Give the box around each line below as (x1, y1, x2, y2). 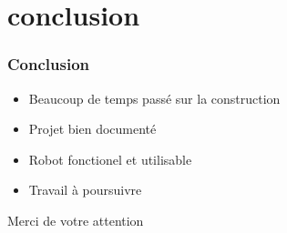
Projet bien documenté (28, 119, 157, 138)
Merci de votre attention (7, 210, 144, 229)
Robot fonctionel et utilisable (28, 149, 192, 168)
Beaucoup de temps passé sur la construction (28, 88, 281, 107)
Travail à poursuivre (28, 180, 142, 199)
